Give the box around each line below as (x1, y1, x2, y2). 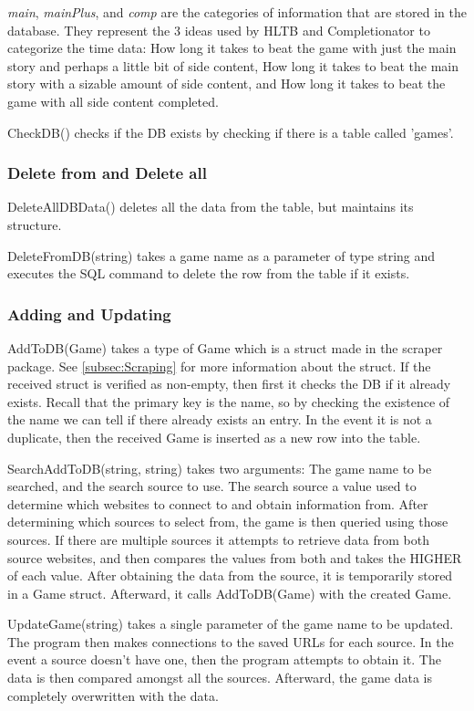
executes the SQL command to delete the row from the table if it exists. (7, 264, 410, 283)
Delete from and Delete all (7, 162, 207, 184)
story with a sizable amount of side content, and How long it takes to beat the (7, 74, 446, 93)
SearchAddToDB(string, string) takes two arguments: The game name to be (7, 458, 432, 477)
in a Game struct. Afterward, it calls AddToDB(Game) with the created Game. (7, 583, 452, 602)
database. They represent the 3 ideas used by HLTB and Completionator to (7, 20, 430, 39)
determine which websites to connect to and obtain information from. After (7, 494, 428, 513)
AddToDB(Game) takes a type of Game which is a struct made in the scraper (7, 338, 443, 357)
